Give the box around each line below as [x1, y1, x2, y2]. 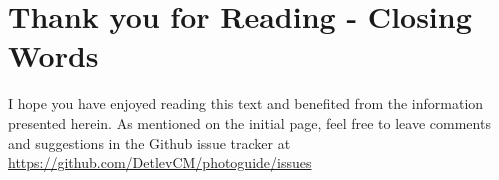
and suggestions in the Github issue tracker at [8, 132, 291, 153]
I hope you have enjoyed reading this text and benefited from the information [8, 93, 484, 114]
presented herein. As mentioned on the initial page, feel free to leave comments [8, 112, 491, 133]
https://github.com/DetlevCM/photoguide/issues [8, 152, 312, 173]
